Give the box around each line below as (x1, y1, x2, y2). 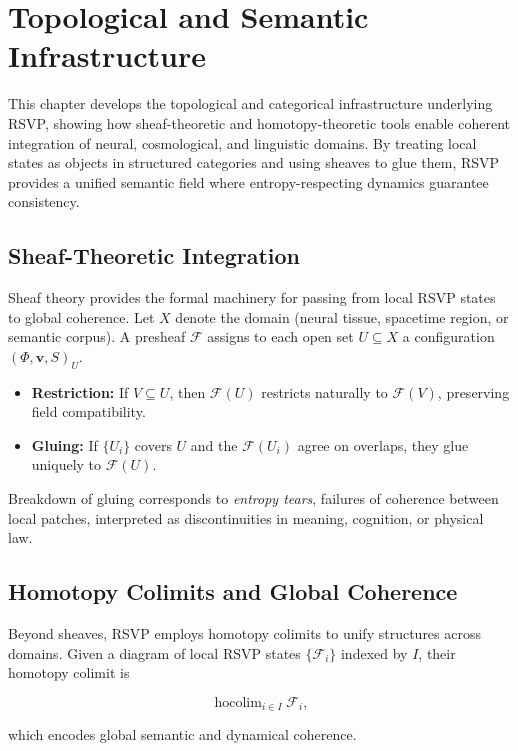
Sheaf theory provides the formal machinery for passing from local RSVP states (8, 287, 496, 308)
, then (169, 381, 206, 402)
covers (134, 434, 172, 455)
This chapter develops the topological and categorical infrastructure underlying (8, 93, 493, 114)
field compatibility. (31, 401, 146, 422)
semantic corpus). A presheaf (8, 326, 186, 347)
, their (418, 642, 456, 663)
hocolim (214, 695, 262, 710)
